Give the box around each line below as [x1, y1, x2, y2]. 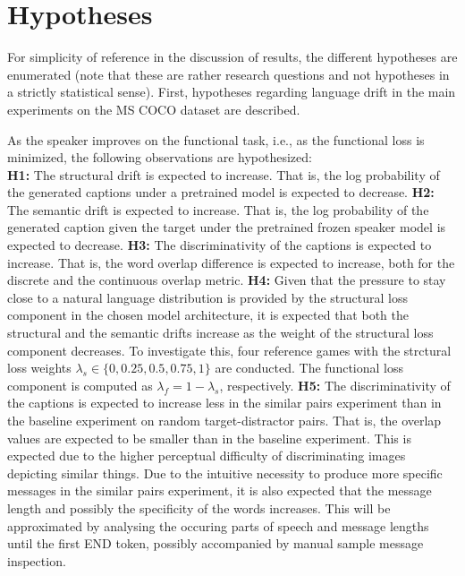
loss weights [7, 358, 72, 377]
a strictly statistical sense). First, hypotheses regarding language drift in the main [7, 82, 456, 101]
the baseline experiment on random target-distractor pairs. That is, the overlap [7, 411, 442, 429]
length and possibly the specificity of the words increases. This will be [7, 498, 391, 517]
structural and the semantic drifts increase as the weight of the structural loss [7, 323, 434, 342]
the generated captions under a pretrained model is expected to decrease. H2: [7, 183, 435, 202]
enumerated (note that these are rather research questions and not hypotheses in [7, 64, 450, 83]
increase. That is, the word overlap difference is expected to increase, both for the [7, 253, 455, 271]
